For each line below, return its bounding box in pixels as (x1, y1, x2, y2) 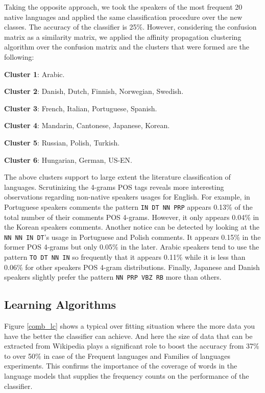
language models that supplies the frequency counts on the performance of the (4, 371, 249, 381)
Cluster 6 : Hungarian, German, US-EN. (4, 154, 132, 165)
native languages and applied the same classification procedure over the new (4, 11, 243, 22)
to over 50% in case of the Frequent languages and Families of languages (4, 350, 230, 361)
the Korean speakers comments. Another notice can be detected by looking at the (4, 222, 260, 232)
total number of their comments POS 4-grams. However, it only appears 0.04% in (4, 211, 259, 222)
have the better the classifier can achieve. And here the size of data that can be (4, 330, 253, 341)
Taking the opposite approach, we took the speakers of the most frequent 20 (4, 2, 243, 12)
